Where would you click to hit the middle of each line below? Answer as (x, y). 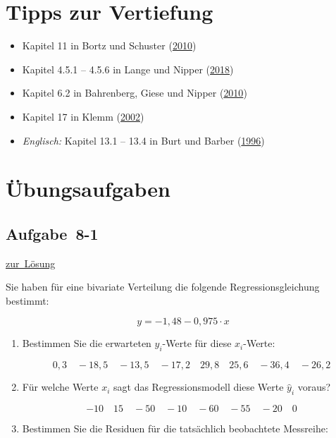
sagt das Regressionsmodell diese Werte (199, 387)
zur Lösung (31, 263)
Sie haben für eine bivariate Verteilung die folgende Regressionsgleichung (163, 287)
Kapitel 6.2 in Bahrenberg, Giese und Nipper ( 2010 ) (135, 93)
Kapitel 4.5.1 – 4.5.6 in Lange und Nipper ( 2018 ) (128, 69)
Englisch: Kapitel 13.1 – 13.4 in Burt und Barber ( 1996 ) (143, 140)
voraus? (314, 387)
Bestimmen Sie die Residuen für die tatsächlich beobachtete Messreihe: (175, 428)
